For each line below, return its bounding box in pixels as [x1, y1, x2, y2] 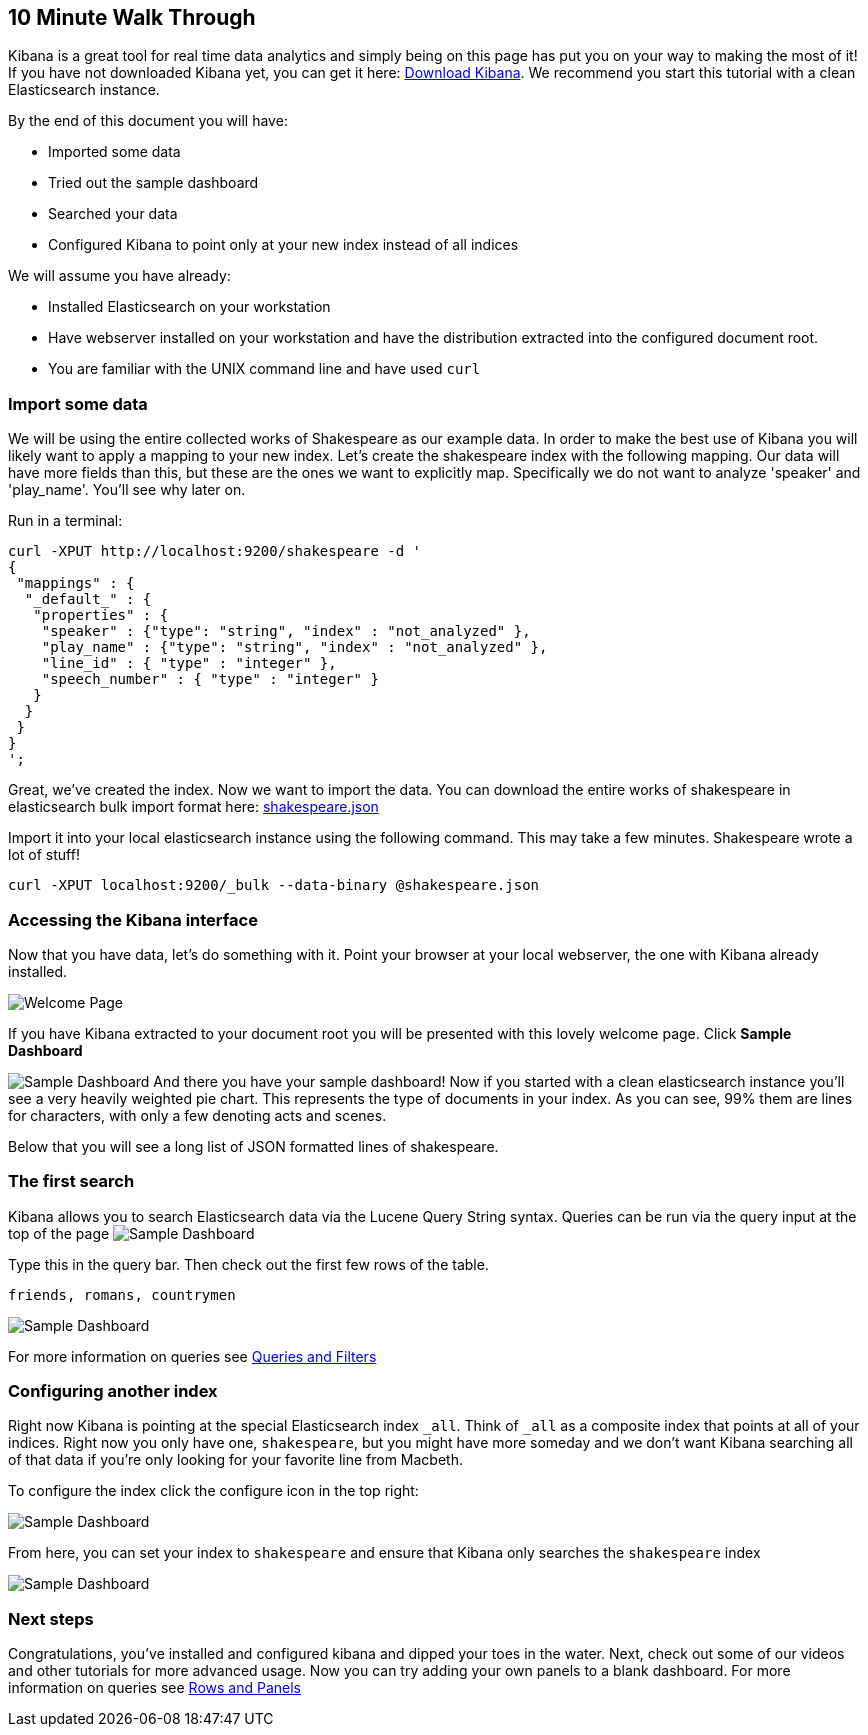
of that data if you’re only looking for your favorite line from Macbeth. [8, 1451, 463, 1469]
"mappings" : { [16, 575, 135, 592]
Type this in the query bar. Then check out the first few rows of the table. [8, 1255, 489, 1273]
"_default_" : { [24, 591, 152, 608]
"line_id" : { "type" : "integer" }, [41, 655, 337, 672]
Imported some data [48, 143, 181, 161]
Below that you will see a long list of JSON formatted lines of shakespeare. [8, 1137, 499, 1155]
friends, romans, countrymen [8, 1286, 236, 1303]
